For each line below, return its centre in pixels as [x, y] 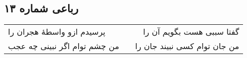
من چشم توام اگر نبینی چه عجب [64, 46]
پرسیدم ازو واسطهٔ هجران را [57, 32]
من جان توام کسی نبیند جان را [187, 46]
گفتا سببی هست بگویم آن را [191, 32]
